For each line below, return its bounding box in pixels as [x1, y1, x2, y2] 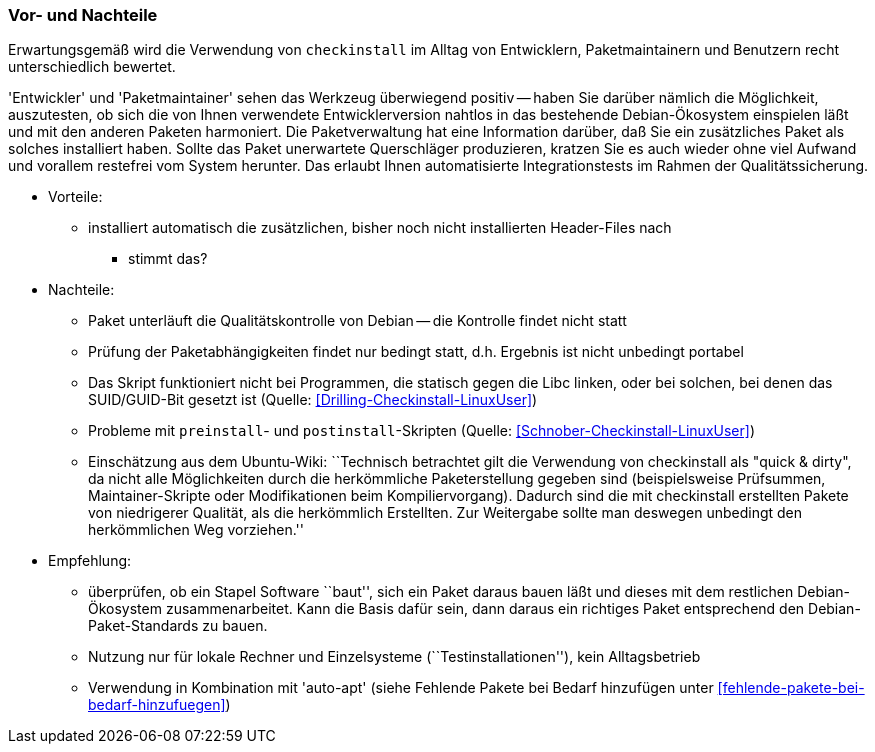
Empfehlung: [48, 552, 132, 570]
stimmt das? [128, 250, 208, 268]
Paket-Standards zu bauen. [88, 617, 268, 635]
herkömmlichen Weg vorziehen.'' [88, 521, 304, 539]
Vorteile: [48, 188, 103, 206]
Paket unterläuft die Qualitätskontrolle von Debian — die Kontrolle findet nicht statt [88, 312, 627, 330]
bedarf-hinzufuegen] [88, 696, 226, 714]
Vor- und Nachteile [8, 5, 158, 25]
